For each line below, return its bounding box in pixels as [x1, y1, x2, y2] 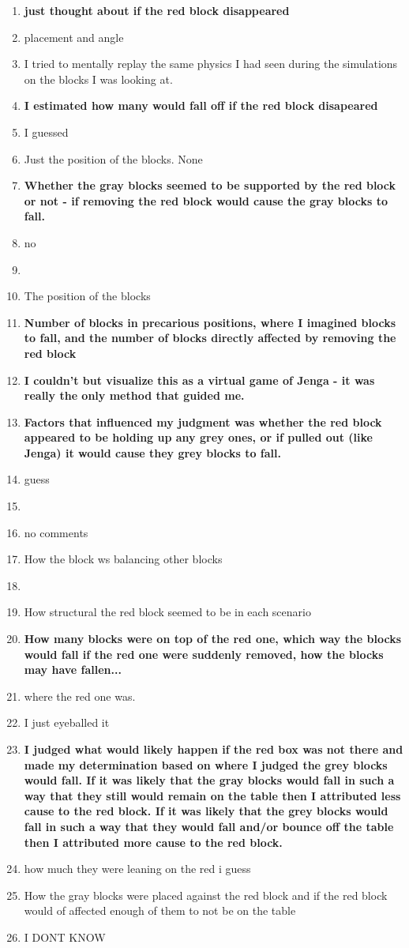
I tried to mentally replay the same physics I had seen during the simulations [24, 55, 398, 72]
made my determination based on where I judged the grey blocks [24, 756, 388, 773]
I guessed [24, 123, 69, 140]
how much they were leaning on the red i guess [24, 860, 251, 877]
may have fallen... [24, 661, 122, 678]
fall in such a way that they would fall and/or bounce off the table [24, 818, 394, 834]
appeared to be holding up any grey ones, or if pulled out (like [24, 429, 373, 446]
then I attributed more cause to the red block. [24, 833, 283, 850]
